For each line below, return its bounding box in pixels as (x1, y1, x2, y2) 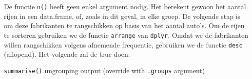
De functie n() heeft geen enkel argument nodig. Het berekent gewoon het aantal (4, 1, 246, 11)
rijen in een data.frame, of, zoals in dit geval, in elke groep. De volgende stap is (4, 11, 241, 21)
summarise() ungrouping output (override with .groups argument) (4, 65, 205, 75)
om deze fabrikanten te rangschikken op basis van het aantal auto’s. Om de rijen (4, 20, 245, 31)
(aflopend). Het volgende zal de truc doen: (4, 49, 130, 59)
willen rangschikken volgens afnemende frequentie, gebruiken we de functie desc (4, 39, 243, 49)
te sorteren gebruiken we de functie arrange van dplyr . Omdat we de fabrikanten (4, 30, 249, 40)
